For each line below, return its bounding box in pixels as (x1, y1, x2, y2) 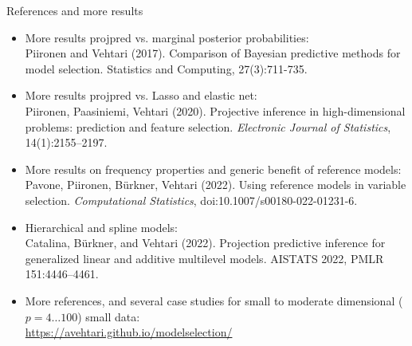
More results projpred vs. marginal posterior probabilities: (25, 29, 309, 45)
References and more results (6, 2, 143, 18)
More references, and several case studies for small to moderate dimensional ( (25, 292, 403, 309)
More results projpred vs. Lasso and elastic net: (25, 87, 257, 104)
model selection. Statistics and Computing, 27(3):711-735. (25, 60, 308, 77)
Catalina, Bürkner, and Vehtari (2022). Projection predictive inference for (25, 234, 386, 251)
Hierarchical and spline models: (25, 218, 178, 235)
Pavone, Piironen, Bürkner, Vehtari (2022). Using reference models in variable (25, 176, 406, 193)
